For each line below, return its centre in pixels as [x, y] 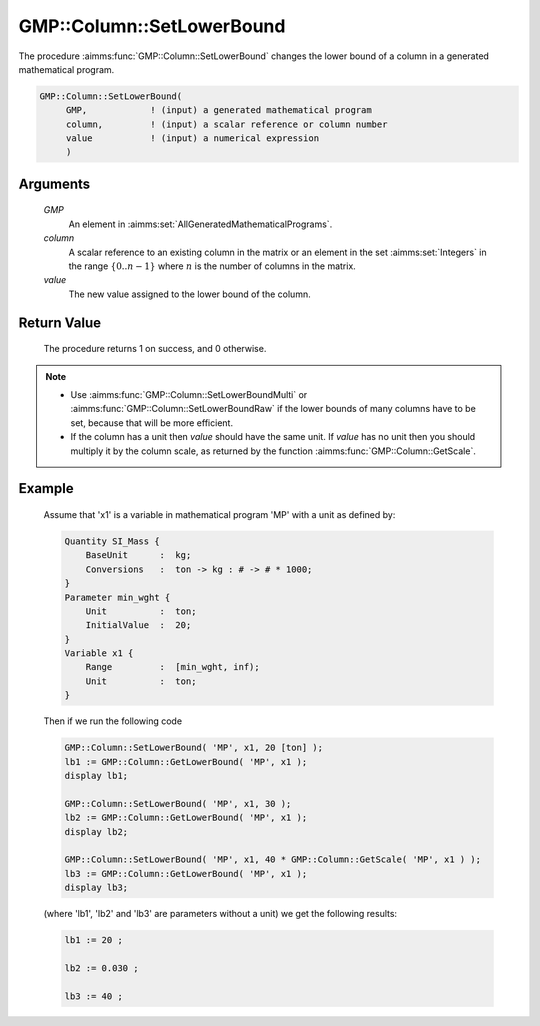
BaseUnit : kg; [138, 555]
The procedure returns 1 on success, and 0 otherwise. [155, 349]
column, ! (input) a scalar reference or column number [226, 124]
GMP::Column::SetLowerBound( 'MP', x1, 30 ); [178, 803]
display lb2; [96, 831]
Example [46, 488]
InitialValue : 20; [138, 625]
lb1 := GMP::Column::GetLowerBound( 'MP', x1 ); [186, 761]
